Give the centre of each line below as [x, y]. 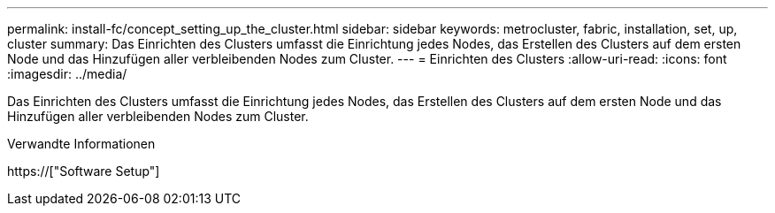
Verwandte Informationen [81, 144]
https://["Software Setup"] [84, 171]
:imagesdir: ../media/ [67, 74]
